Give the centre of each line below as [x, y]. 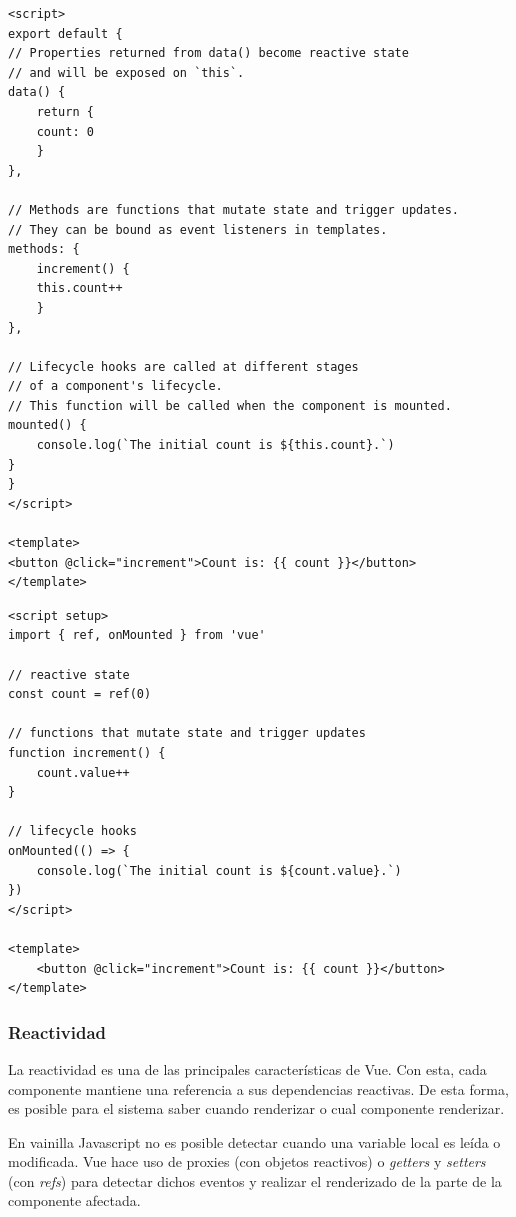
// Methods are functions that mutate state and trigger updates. [234, 209]
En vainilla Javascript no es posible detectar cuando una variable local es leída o [254, 1141]
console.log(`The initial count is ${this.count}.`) [215, 445]
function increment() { [87, 752]
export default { [65, 33]
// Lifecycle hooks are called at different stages [183, 366]
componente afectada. [74, 1200]
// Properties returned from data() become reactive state [208, 53]
